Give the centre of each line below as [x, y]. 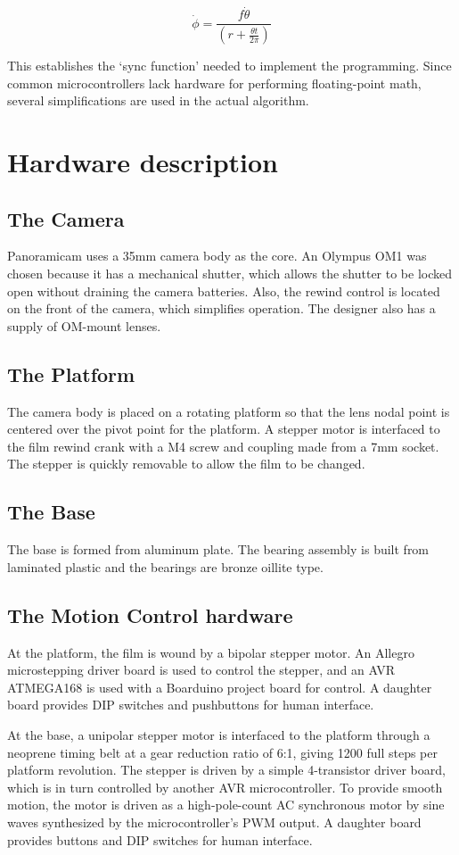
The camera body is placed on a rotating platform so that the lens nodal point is [229, 411]
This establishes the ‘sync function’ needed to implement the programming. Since [229, 66]
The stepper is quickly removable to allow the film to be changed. [186, 464]
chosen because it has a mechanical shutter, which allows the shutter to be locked [230, 274]
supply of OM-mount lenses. [84, 325]
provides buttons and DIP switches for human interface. [160, 839]
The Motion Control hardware [150, 614]
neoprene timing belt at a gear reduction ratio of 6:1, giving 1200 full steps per [222, 752]
